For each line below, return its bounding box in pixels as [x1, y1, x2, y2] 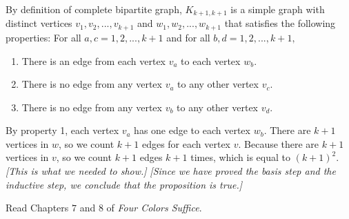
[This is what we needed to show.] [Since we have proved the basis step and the [6, 164, 336, 178]
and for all [166, 30, 210, 44]
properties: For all [6, 30, 81, 44]
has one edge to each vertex [134, 123, 250, 137]
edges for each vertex [141, 136, 231, 151]
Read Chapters [6, 200, 69, 215]
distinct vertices [6, 16, 72, 30]
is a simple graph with [230, 2, 325, 16]
